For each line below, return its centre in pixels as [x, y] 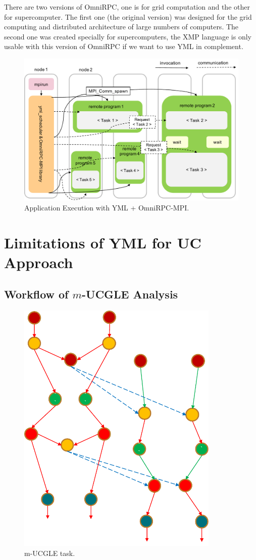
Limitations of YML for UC [103, 242]
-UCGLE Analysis [130, 294]
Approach [39, 262]
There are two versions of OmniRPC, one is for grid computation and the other [127, 7]
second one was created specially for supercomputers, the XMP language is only [128, 36]
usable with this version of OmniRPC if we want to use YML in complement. [124, 46]
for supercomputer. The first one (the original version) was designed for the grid [128, 16]
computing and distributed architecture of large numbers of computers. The [121, 27]
